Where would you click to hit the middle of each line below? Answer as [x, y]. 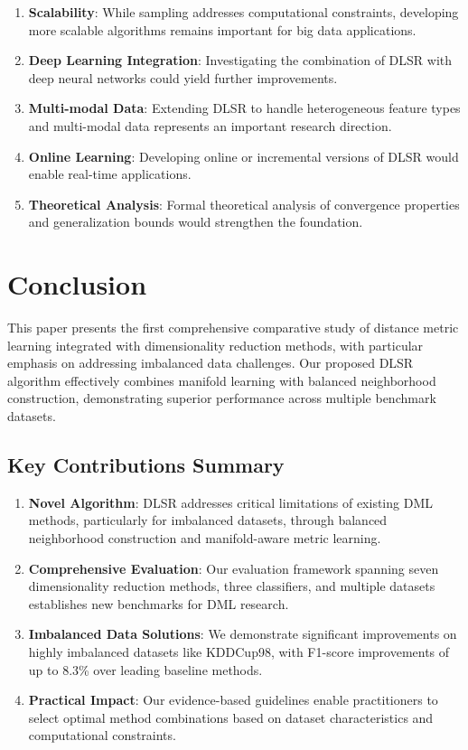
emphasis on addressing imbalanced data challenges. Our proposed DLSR [211, 363]
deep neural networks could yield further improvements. [183, 77]
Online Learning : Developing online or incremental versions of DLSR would [243, 156]
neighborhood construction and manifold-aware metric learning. [205, 538]
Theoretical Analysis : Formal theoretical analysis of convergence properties [244, 204]
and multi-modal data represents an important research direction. [210, 125]
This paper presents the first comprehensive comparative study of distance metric [233, 328]
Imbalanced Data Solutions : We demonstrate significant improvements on [243, 634]
